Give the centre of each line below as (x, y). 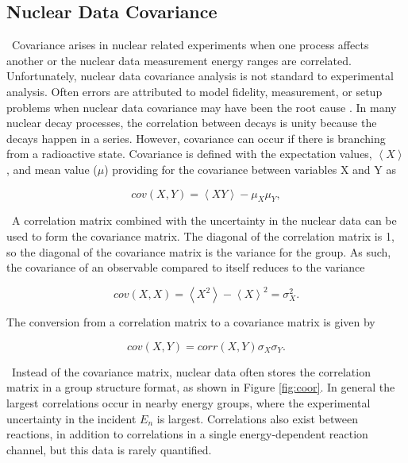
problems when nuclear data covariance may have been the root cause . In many (202, 107)
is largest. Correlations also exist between (257, 418)
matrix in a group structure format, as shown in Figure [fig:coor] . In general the (201, 387)
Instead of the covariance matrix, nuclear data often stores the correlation (191, 371)
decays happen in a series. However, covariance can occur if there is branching (196, 138)
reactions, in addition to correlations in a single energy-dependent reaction (187, 434)
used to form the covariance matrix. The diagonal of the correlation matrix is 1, (200, 235)
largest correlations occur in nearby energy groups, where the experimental (189, 403)
